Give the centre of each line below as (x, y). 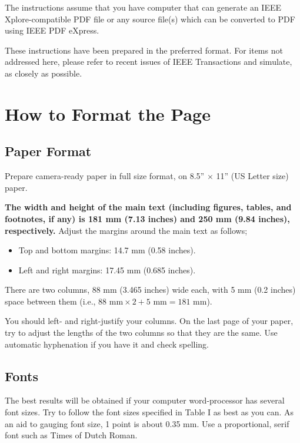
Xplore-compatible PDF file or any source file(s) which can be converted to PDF (150, 19)
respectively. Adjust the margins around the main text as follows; (126, 230)
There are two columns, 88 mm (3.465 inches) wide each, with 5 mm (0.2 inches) (150, 290)
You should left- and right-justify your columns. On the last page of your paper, (149, 321)
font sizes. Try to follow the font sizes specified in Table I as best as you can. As (149, 412)
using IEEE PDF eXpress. (52, 30)
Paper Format (48, 151)
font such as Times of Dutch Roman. (71, 435)
